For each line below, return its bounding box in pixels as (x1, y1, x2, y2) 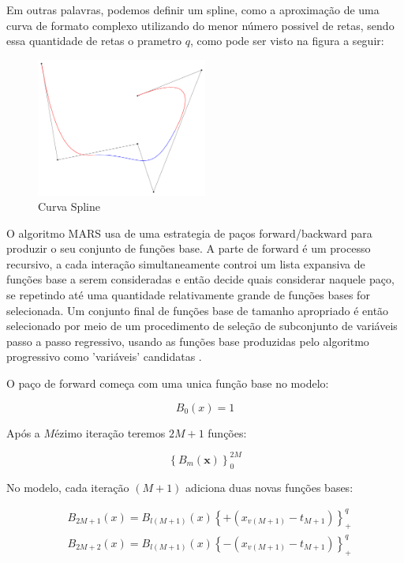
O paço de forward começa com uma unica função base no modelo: (6, 375, 329, 392)
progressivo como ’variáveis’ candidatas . (6, 348, 202, 365)
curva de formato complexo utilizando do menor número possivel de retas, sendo (6, 17, 395, 33)
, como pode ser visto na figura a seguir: (189, 32, 384, 49)
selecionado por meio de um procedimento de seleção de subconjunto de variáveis (6, 317, 398, 334)
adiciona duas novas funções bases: (185, 479, 353, 495)
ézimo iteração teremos (54, 424, 166, 441)
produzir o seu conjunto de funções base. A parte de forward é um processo (6, 240, 371, 257)
